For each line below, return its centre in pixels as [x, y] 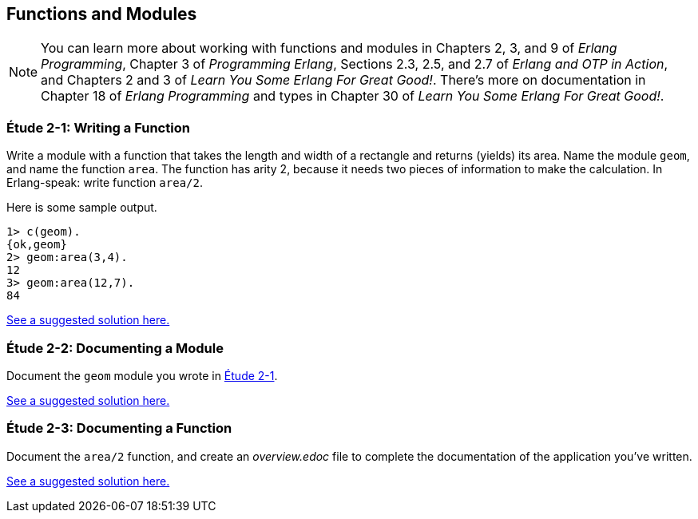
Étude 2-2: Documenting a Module [115, 348]
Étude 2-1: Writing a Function [98, 127]
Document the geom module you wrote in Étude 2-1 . [142, 375]
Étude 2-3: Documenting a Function [119, 428]
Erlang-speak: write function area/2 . [105, 183]
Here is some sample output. [82, 208]
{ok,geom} [37, 245]
